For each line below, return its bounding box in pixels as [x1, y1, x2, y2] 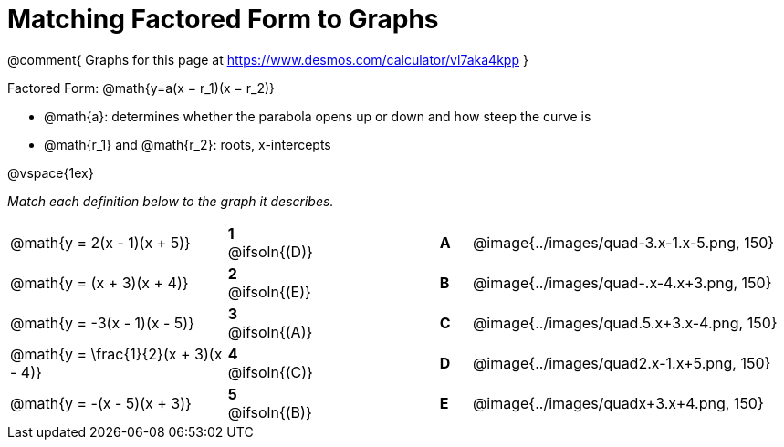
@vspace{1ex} [7, 164, 94, 181]
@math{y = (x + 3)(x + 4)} [10, 273, 189, 292]
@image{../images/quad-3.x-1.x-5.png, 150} [472, 233, 775, 252]
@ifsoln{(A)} [227, 322, 313, 341]
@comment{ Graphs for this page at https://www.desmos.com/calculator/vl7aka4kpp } [7, 51, 528, 68]
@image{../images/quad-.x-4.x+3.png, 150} [472, 273, 772, 292]
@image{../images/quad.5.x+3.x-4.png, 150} [472, 313, 778, 332]
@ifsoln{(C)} [227, 362, 313, 381]
